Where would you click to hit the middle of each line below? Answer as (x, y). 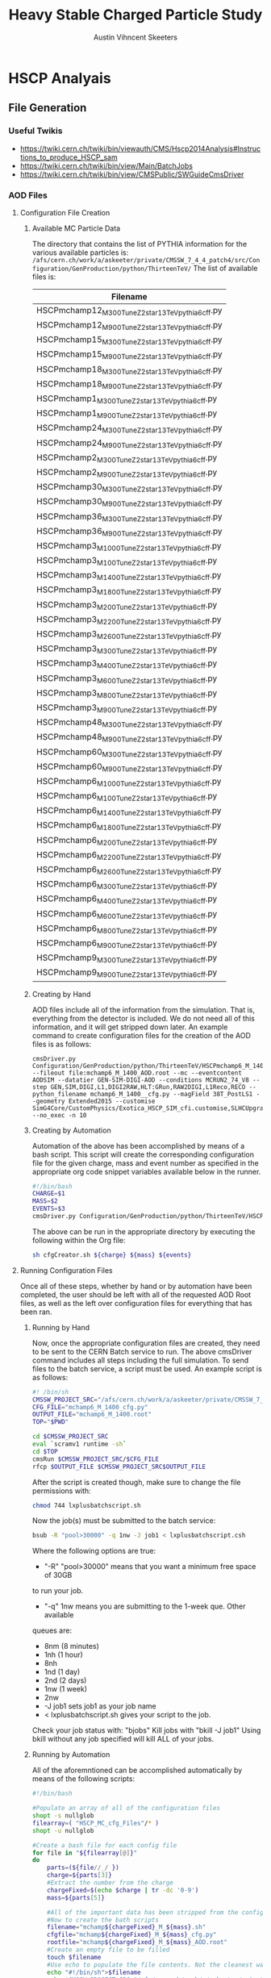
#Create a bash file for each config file (104, 1845)
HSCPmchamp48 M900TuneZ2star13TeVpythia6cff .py (129, 738)
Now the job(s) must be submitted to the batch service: (124, 1521)
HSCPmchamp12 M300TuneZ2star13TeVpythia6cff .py (129, 311)
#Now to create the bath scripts (103, 1920)
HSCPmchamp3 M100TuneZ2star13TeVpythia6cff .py (127, 561)
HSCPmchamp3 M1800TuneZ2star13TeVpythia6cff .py (129, 590)
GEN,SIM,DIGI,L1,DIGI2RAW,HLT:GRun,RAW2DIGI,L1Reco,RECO (148, 1087)
